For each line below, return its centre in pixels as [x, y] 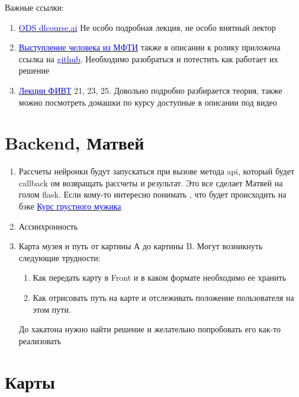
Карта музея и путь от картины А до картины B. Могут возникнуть [141, 246]
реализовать [40, 340]
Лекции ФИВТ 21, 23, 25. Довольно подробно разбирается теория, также [150, 90]
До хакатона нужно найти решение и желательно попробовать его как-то [150, 329]
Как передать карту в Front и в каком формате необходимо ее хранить [160, 277]
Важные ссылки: [35, 7]
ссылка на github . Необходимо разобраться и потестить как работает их [148, 58]
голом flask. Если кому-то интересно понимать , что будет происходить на [152, 194]
